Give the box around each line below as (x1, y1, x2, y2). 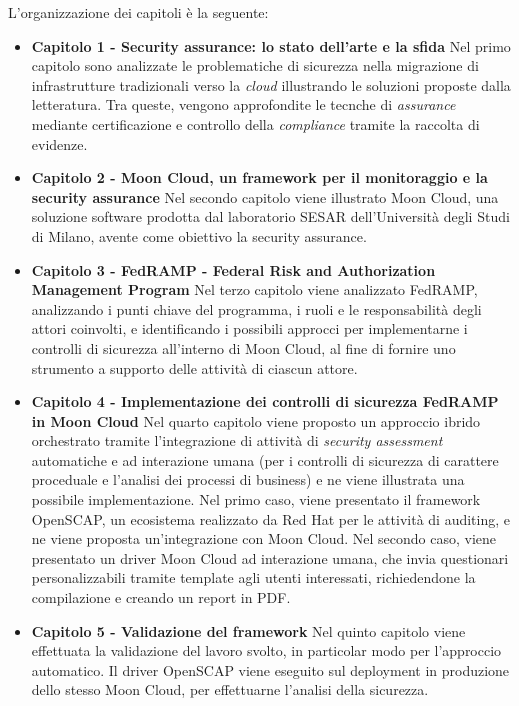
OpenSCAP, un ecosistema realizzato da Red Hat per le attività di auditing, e (31, 508, 510, 529)
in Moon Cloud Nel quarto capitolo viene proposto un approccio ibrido (31, 410, 481, 431)
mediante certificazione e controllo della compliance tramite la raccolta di (31, 113, 480, 134)
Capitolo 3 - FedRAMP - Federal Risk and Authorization (31, 259, 436, 280)
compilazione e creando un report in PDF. (31, 587, 291, 608)
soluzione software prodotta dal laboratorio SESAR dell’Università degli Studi (31, 206, 510, 227)
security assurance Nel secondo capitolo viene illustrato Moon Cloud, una (31, 186, 499, 207)
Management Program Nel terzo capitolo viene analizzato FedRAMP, (31, 279, 478, 300)
